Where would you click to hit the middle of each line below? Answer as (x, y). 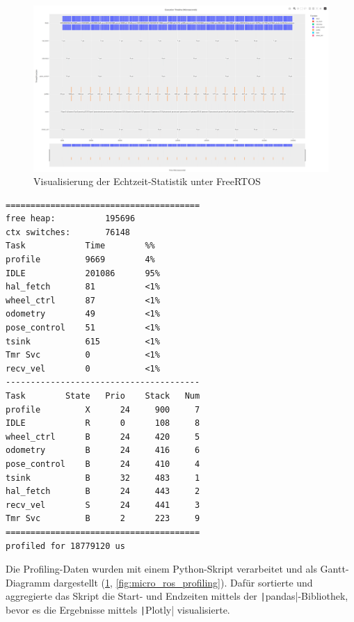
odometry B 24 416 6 (103, 450)
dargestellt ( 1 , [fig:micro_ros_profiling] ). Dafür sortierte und (183, 582)
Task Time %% (80, 246)
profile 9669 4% (80, 260)
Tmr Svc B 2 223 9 (103, 519)
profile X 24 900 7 (103, 409)
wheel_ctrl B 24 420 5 (103, 437)
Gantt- (335, 569)
